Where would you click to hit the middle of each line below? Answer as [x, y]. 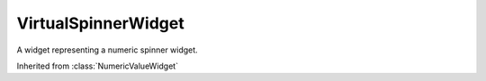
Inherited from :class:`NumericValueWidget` [98, 66]
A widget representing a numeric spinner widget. [107, 50]
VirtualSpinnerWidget [100, 23]
